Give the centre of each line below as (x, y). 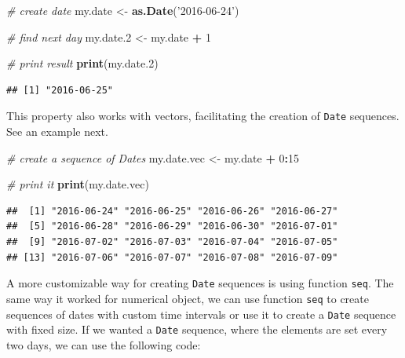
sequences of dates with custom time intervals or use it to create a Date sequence (201, 314)
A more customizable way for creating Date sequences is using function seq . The (200, 283)
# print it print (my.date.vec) (78, 184)
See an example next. (57, 132)
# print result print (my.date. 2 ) (82, 63)
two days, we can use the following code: (104, 344)
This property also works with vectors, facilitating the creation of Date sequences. (203, 116)
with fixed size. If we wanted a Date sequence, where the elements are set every (197, 329)
